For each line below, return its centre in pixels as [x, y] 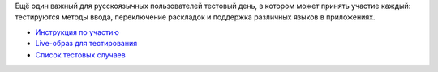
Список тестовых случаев [80, 55]
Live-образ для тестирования [86, 44]
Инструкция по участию [77, 32]
